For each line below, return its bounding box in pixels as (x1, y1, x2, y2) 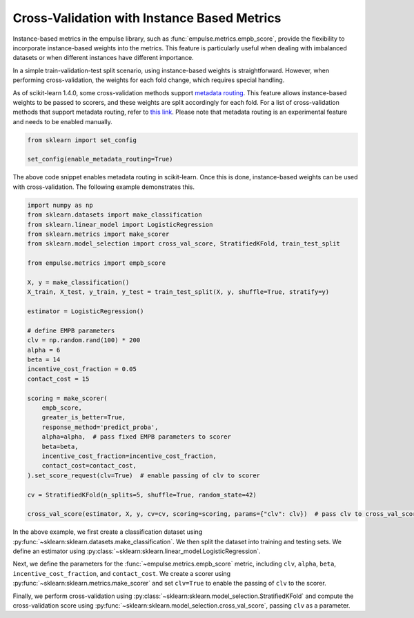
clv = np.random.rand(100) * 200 (27, 337, 141, 344)
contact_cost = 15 (27, 375, 90, 383)
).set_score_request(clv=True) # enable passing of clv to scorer (27, 471, 261, 479)
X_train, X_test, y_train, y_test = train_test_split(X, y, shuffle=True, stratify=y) (27, 288, 330, 296)
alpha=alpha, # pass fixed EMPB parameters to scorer (41, 433, 231, 441)
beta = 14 (27, 356, 61, 363)
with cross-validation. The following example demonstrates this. (12, 183, 195, 191)
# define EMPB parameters (27, 326, 115, 335)
